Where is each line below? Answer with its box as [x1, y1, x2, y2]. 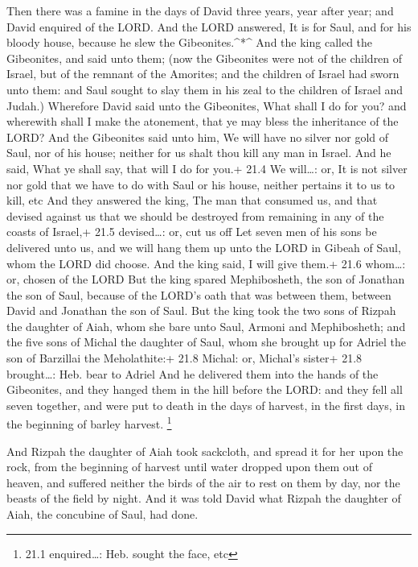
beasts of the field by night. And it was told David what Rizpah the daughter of [6, 490, 401, 507]
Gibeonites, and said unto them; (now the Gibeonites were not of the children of [6, 49, 403, 66]
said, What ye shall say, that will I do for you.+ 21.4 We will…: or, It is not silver [6, 159, 408, 176]
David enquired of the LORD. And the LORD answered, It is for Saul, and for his [6, 18, 412, 35]
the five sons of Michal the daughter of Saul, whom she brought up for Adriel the [6, 333, 407, 350]
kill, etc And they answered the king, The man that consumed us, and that [6, 192, 378, 209]
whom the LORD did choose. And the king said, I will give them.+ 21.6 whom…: [6, 255, 406, 271]
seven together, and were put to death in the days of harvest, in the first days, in [6, 396, 405, 413]
